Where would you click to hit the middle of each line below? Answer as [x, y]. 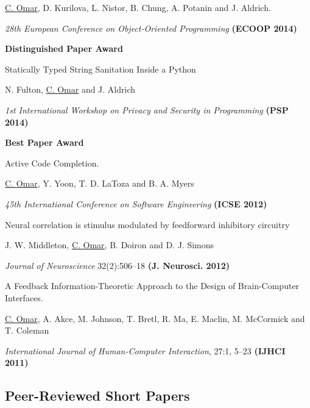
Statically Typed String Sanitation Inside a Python [100, 69]
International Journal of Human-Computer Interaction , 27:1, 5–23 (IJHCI [145, 350]
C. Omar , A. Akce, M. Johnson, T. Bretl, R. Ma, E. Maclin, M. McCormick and [155, 318]
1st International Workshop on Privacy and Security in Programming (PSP [147, 109]
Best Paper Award [44, 142]
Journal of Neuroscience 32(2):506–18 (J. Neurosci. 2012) [118, 265]
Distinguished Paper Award [64, 48]
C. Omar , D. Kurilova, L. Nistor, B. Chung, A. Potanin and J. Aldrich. [138, 7]
